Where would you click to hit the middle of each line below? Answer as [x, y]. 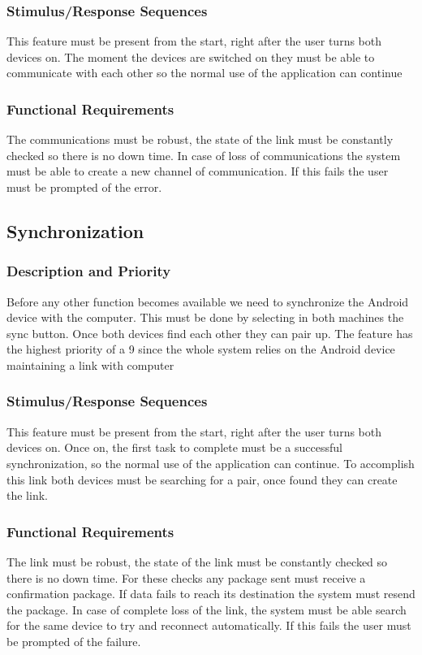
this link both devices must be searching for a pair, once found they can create [202, 479]
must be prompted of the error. [84, 187]
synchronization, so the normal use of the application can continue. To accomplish [211, 463]
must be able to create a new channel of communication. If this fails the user [198, 171]
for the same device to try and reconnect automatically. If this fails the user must [209, 625]
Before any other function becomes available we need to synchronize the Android [208, 301]
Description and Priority [89, 271]
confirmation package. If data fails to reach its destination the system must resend [211, 594]
